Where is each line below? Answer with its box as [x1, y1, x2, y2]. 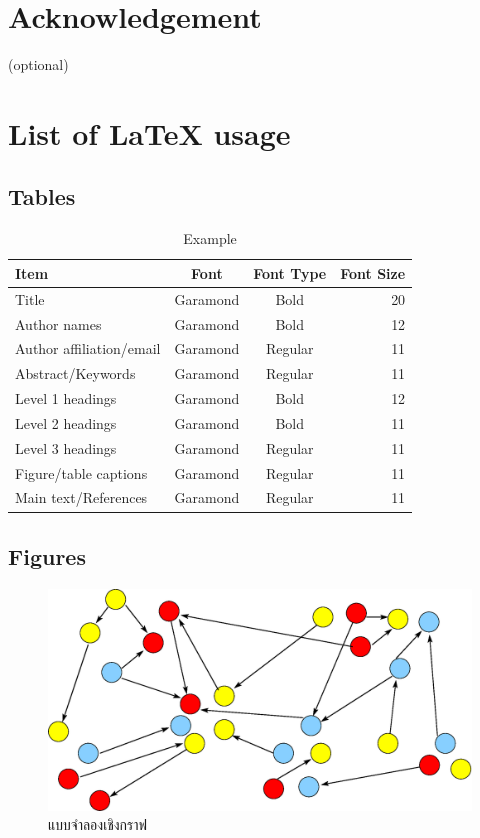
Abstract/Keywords [15, 363, 136, 384]
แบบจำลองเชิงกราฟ [48, 814, 147, 835]
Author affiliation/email [15, 338, 161, 359]
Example [183, 228, 237, 249]
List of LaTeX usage [8, 112, 291, 153]
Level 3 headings [15, 437, 117, 458]
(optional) [8, 54, 69, 75]
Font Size [340, 262, 406, 283]
